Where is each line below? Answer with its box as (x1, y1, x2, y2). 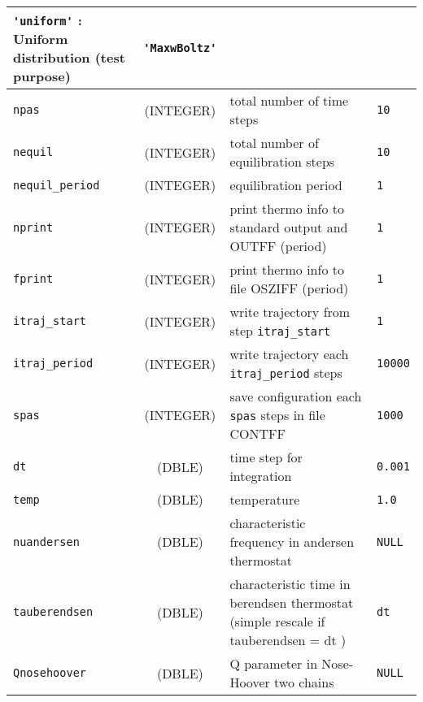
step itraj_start (229, 321, 331, 340)
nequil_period (13, 178, 100, 192)
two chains (274, 673, 334, 691)
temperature (229, 490, 300, 509)
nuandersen (13, 535, 80, 548)
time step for (229, 448, 303, 466)
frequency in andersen (229, 532, 355, 551)
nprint (13, 220, 54, 234)
